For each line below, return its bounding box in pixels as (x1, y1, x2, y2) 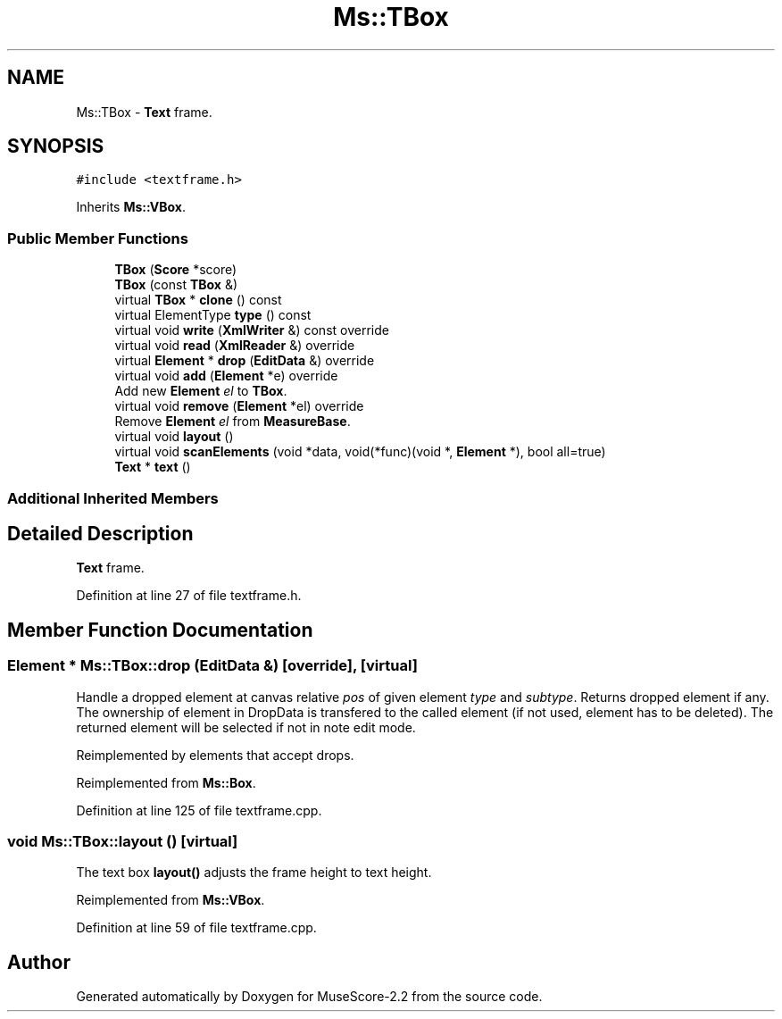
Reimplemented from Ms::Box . (76, 774, 256, 790)
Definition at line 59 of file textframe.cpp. (76, 920, 317, 936)
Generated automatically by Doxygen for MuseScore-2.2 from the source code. (76, 989, 543, 1005)
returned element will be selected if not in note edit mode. (76, 719, 416, 735)
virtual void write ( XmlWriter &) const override (114, 322, 389, 338)
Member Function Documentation (7, 618, 313, 641)
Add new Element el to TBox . (114, 383, 287, 399)
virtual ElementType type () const (114, 307, 312, 323)
